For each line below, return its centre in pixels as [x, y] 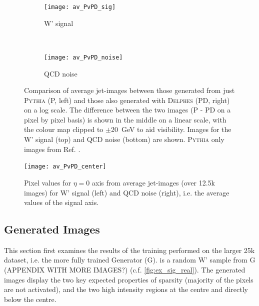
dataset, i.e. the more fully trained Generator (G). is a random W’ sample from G [130, 260]
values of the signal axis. [61, 202]
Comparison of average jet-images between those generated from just [129, 90]
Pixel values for [48, 182]
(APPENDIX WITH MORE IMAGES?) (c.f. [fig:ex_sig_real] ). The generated [125, 270]
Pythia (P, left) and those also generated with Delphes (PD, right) [127, 100]
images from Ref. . [52, 149]
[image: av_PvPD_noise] [83, 57]
